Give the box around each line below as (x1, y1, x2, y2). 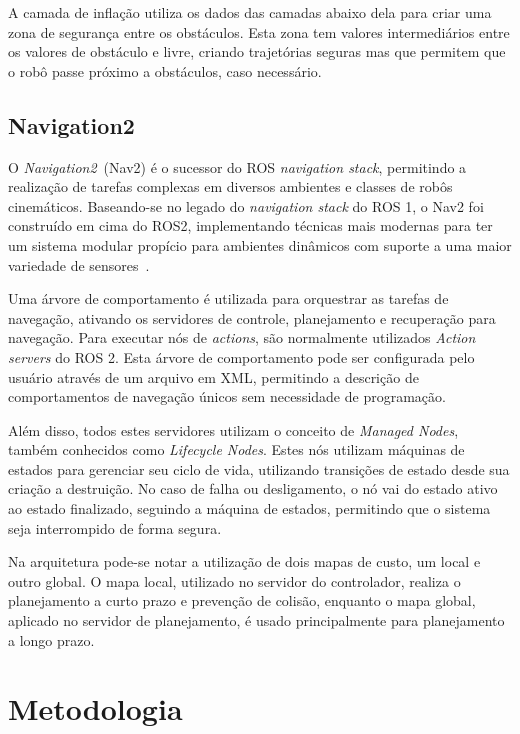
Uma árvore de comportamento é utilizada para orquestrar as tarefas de (8, 288, 449, 309)
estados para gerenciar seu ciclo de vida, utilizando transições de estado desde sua (8, 458, 510, 479)
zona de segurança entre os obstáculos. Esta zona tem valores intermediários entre (8, 21, 510, 42)
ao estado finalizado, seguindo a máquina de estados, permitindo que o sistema (8, 498, 491, 519)
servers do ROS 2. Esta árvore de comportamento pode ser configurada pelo (8, 346, 475, 367)
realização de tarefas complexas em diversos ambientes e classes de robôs (8, 176, 453, 197)
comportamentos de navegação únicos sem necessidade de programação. (8, 386, 446, 407)
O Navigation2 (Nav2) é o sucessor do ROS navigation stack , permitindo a (8, 156, 467, 177)
